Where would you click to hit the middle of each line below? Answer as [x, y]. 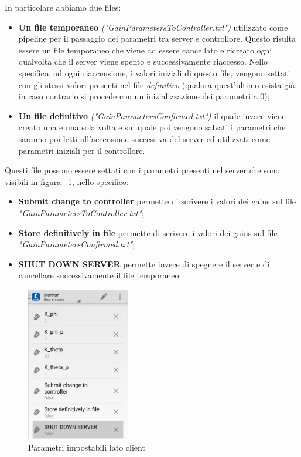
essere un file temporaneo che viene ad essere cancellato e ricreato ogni [145, 50]
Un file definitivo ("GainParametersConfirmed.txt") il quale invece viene [152, 115]
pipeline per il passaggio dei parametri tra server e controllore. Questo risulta [157, 38]
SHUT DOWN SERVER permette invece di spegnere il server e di [144, 263]
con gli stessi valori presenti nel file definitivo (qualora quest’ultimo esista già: [158, 84]
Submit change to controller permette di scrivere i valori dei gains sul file [157, 201]
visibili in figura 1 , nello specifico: [67, 181]
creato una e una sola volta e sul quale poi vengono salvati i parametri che [152, 127]
